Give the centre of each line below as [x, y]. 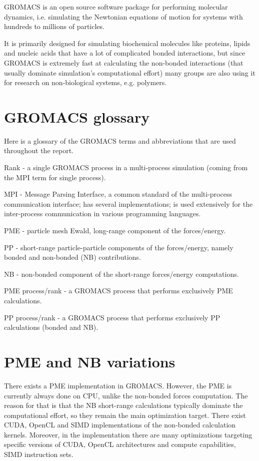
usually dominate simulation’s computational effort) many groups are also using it [130, 72]
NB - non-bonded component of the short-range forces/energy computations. [121, 274]
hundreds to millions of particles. [54, 26]
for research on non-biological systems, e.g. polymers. [85, 82]
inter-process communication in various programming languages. [102, 213]
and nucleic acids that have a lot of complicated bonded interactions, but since [125, 53]
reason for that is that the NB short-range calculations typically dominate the [123, 405]
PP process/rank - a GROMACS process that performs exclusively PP [112, 317]
